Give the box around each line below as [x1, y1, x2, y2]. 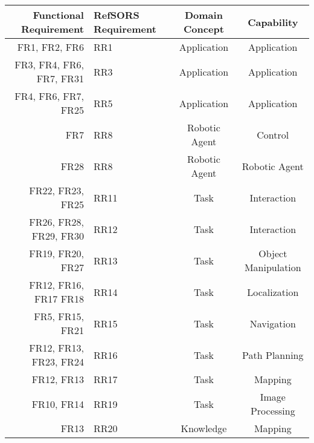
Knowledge [181, 421, 227, 435]
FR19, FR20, [29, 246, 84, 260]
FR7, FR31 [36, 71, 84, 85]
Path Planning [242, 347, 304, 362]
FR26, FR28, [29, 215, 84, 229]
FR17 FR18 [34, 292, 84, 306]
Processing [250, 404, 295, 418]
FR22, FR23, [29, 183, 84, 197]
